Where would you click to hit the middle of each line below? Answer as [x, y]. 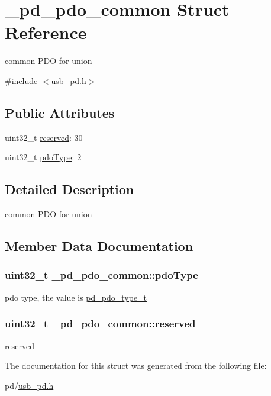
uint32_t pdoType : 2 [43, 157]
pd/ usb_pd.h [29, 385]
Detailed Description [70, 189]
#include [21, 80]
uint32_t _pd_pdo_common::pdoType [101, 275]
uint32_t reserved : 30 [44, 137]
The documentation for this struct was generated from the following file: [136, 366]
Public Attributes [60, 112]
